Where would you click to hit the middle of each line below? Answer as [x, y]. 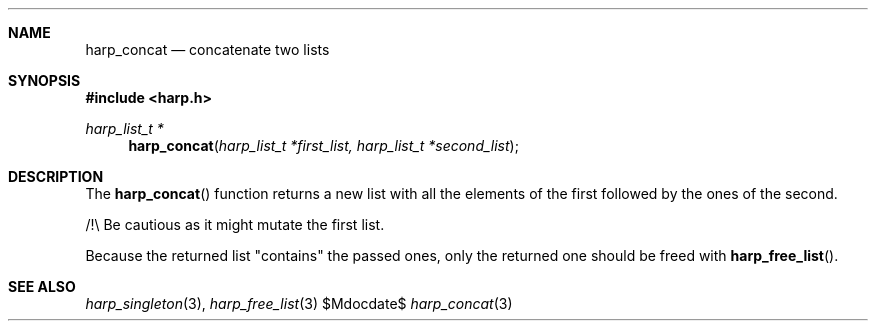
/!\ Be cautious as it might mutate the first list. [235, 224]
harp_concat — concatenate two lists [207, 49]
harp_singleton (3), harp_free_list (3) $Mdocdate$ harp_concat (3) [299, 303]
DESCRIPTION [56, 176]
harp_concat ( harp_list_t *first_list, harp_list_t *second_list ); [323, 145]
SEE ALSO [42, 286]
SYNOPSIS [44, 80]
